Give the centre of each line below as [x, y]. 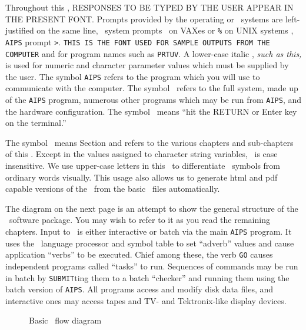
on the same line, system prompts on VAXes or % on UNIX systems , [165, 30]
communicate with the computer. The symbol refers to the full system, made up [152, 88]
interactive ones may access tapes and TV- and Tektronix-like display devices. [146, 300]
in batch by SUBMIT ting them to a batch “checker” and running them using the [147, 277]
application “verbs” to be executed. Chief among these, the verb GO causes [139, 254]
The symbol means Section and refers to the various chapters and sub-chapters [149, 142]
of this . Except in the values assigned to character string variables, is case [142, 154]
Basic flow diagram [65, 320]
